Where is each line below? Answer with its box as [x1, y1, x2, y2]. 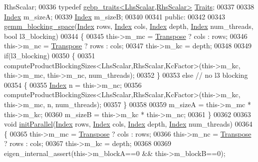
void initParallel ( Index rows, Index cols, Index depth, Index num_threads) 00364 [4, 119, 253, 129]
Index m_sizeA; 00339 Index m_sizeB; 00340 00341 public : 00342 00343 [4, 11, 225, 21]
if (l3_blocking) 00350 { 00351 [4, 50, 95, 60]
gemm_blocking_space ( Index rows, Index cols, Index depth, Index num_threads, [4, 21, 254, 31]
